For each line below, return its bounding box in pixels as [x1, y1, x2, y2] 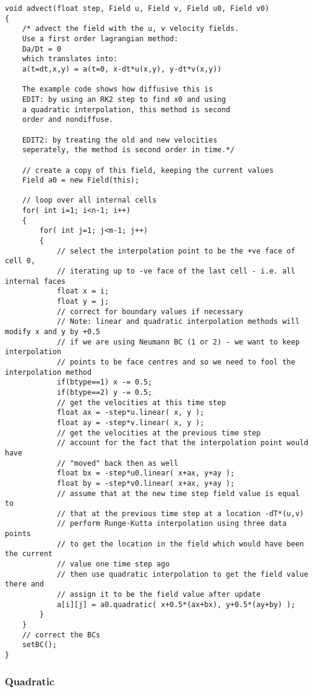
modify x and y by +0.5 [5, 328, 100, 336]
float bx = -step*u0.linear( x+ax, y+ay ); [56, 469, 235, 478]
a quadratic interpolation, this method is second [22, 105, 231, 114]
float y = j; [56, 297, 109, 306]
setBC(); [22, 640, 57, 650]
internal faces [5, 277, 66, 286]
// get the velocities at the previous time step [56, 428, 261, 437]
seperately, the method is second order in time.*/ [22, 146, 235, 155]
